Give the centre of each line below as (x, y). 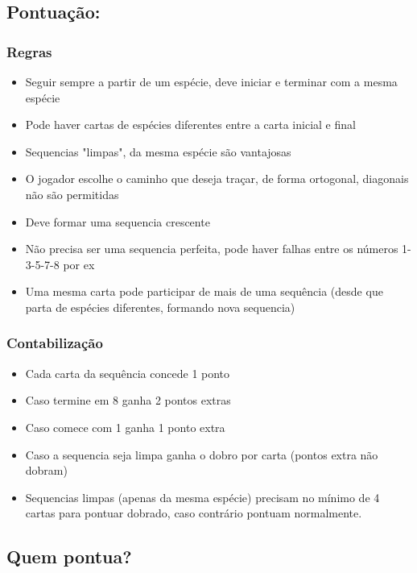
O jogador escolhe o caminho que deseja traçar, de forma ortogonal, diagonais (217, 179)
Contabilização (55, 343)
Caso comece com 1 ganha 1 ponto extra (125, 427)
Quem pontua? (69, 556)
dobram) (46, 470)
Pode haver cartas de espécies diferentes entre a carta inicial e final (190, 125)
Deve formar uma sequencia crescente (118, 221)
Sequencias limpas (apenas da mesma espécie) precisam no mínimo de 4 (202, 497)
